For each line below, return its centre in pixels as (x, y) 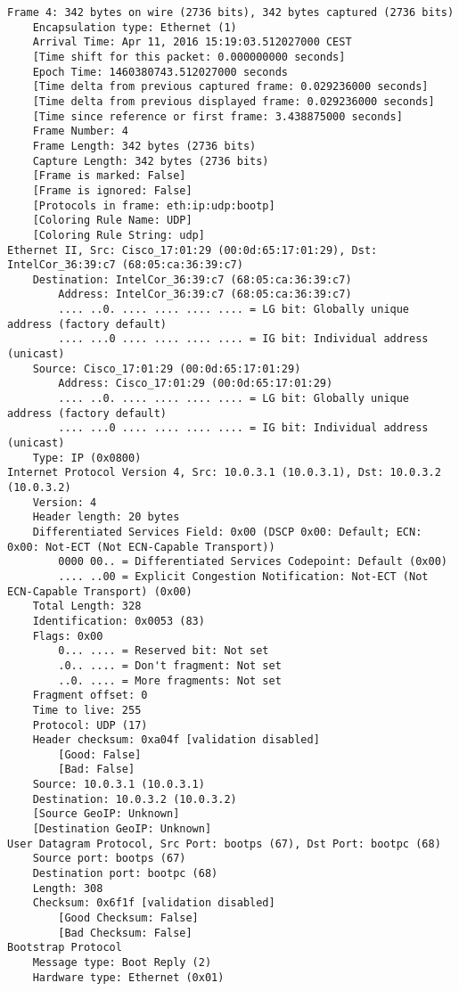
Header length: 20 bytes (106, 517)
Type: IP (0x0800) (87, 458)
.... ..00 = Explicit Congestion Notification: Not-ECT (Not (243, 576)
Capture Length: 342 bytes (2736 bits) (151, 161)
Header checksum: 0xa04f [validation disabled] (176, 740)
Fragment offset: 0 (90, 696)
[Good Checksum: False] (128, 918)
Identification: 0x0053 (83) (119, 621)
